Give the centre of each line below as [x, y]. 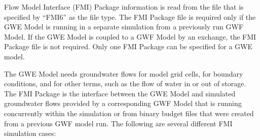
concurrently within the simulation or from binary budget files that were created [129, 113]
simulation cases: [30, 133]
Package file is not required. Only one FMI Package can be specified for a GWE [128, 46]
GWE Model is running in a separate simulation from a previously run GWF [124, 27]
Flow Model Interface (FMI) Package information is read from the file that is [124, 7]
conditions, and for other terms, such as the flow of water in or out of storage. [125, 83]
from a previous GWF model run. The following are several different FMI [118, 123]
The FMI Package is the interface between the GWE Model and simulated [120, 93]
